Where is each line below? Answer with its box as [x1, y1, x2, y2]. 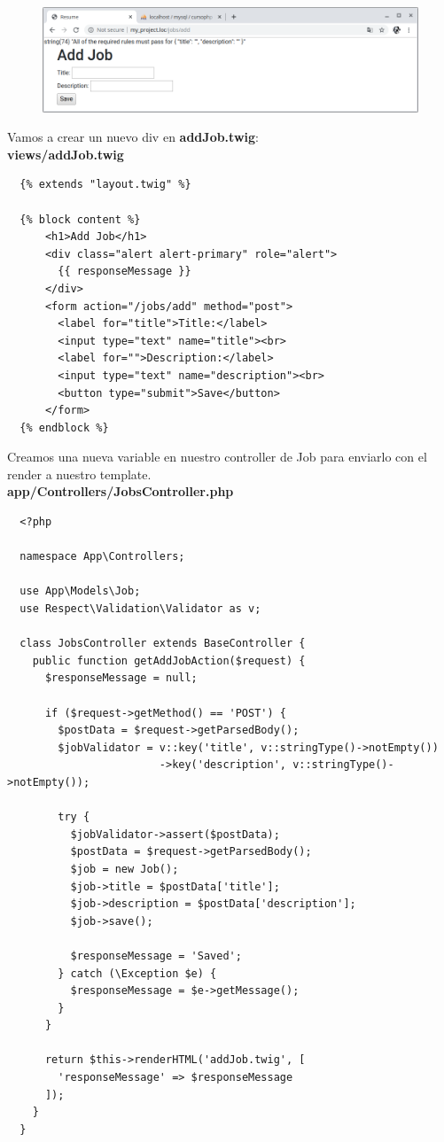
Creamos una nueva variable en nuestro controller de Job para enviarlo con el [7, 447, 427, 466]
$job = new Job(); [70, 862, 179, 875]
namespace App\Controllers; [19, 550, 185, 563]
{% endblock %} [19, 421, 109, 434]
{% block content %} [19, 213, 141, 226]
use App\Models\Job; [19, 585, 141, 598]
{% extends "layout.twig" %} [19, 178, 191, 191]
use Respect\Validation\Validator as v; [19, 602, 261, 616]
